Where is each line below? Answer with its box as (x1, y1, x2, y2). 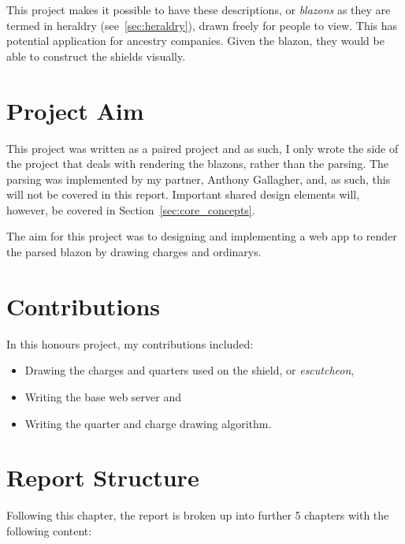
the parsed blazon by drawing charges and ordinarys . (6, 244, 262, 260)
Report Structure (6, 461, 199, 494)
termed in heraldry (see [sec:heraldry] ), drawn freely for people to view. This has (6, 17, 398, 33)
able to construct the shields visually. (6, 47, 186, 64)
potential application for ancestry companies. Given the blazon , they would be (6, 32, 385, 49)
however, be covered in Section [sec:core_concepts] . (6, 201, 255, 218)
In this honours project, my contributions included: (6, 335, 254, 352)
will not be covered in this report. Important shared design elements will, (6, 186, 360, 203)
